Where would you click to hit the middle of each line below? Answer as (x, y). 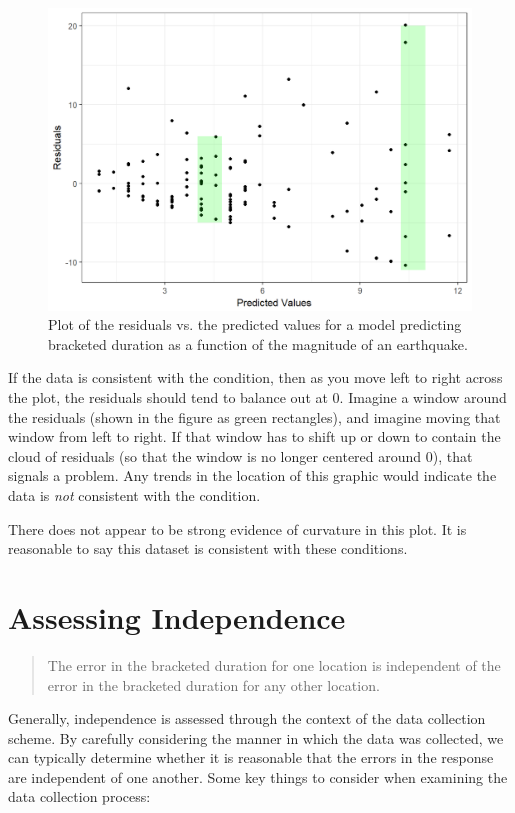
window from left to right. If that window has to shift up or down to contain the (254, 436)
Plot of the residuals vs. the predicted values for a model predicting (255, 324)
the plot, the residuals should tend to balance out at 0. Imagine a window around (257, 397)
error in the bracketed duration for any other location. (213, 684)
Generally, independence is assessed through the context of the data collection (247, 718)
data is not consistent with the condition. (134, 495)
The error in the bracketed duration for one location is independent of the (274, 664)
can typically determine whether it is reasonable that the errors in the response (251, 757)
